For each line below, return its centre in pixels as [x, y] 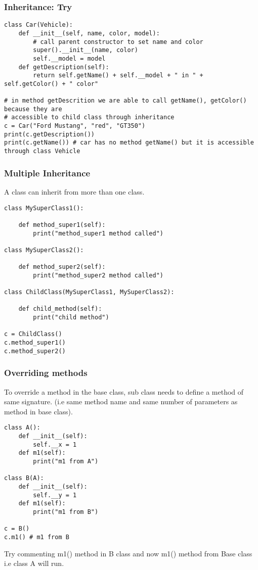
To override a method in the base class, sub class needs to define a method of [124, 391]
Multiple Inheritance [47, 173]
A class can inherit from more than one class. [74, 191]
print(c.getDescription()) [49, 134]
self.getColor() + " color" [51, 84]
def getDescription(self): [64, 67]
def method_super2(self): [62, 267]
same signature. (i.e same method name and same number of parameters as [121, 401]
